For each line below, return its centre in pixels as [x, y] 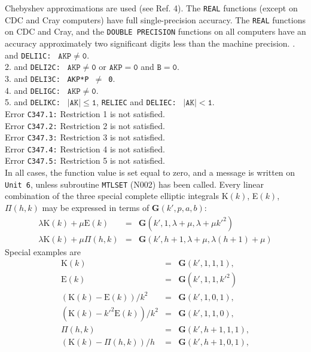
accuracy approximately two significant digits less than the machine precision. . [150, 43]
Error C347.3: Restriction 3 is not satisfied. [85, 137]
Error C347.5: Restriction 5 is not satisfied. [85, 160]
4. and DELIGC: [33, 90]
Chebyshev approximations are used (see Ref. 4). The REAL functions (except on [151, 8]
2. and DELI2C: [33, 67]
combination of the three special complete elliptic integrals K [117, 196]
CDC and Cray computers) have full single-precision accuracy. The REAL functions [155, 19]
